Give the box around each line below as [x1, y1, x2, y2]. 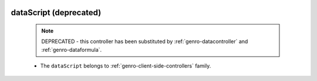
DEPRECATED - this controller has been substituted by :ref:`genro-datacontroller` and [41, 38, 248, 45]
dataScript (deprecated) [11, 8, 102, 17]
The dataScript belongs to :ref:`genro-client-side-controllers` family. [40, 62, 211, 69]
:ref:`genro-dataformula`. [41, 46, 102, 53]
